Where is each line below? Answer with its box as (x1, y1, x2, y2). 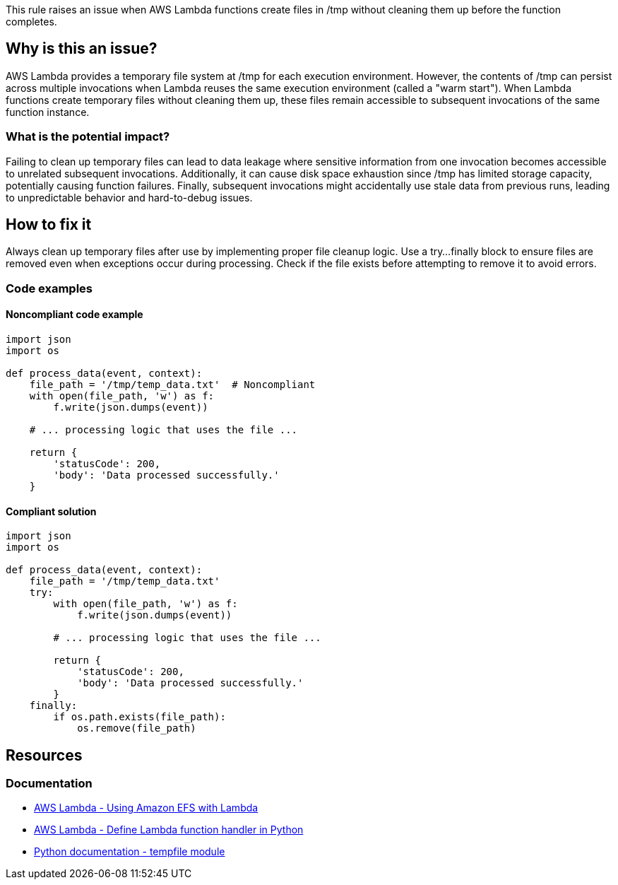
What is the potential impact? (6, 129, 170, 144)
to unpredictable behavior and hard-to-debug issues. (6, 191, 253, 204)
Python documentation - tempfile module (34, 845, 225, 858)
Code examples (6, 281, 93, 295)
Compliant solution (6, 505, 97, 517)
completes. (6, 16, 57, 28)
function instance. (6, 105, 90, 118)
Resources (6, 746, 83, 764)
